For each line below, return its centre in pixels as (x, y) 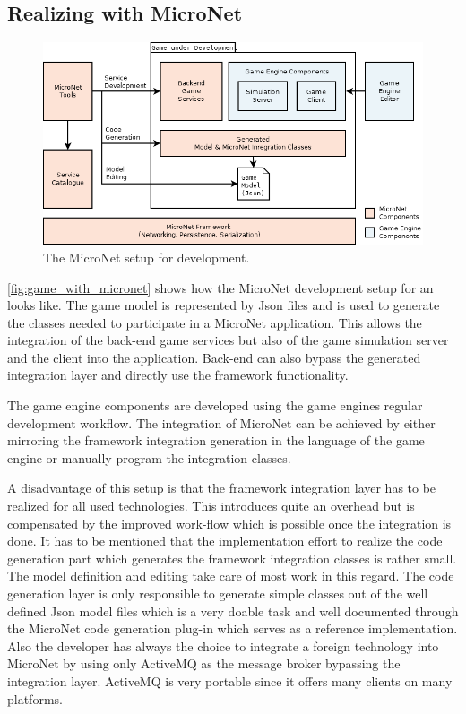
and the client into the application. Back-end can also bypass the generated (214, 357)
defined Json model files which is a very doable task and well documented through (233, 611)
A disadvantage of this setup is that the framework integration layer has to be (222, 488)
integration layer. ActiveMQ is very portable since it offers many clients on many (230, 680)
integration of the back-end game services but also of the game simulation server (228, 340)
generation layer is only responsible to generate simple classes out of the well (218, 594)
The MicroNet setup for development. (147, 257)
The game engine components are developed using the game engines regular (215, 405)
